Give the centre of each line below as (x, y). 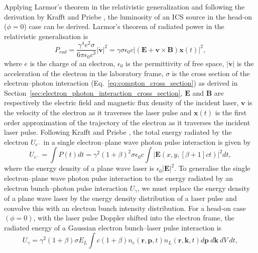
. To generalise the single (212, 168)
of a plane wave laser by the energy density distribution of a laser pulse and (120, 198)
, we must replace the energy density (194, 188)
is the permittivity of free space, (175, 63)
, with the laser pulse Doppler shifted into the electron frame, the (134, 218)
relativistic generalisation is (46, 36)
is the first (231, 112)
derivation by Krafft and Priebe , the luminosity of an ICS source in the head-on (128, 16)
